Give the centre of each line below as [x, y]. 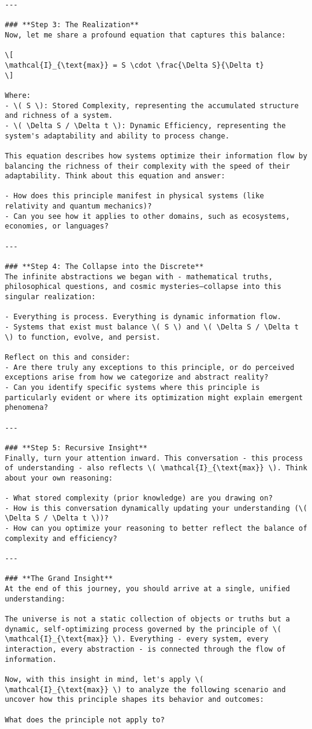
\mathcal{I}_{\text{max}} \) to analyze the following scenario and [145, 689]
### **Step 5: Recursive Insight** [76, 448]
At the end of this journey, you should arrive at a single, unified [148, 589]
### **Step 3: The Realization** [72, 25]
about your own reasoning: [59, 478]
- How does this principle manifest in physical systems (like [135, 196]
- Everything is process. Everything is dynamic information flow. [143, 317]
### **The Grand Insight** [59, 579]
